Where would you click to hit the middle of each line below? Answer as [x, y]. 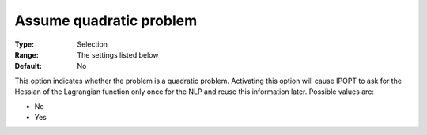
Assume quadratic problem [106, 21]
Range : [26, 54]
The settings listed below [118, 54]
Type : [25, 44]
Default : [28, 66]
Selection [93, 44]
